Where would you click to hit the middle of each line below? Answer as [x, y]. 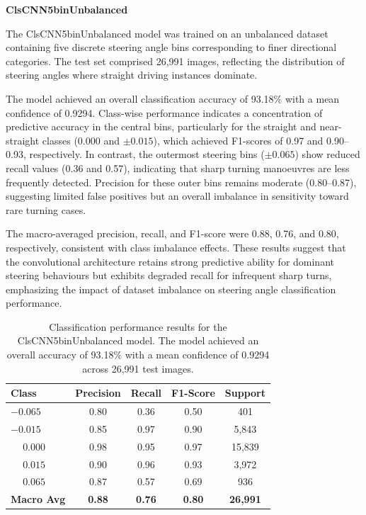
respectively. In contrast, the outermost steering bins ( [147, 154]
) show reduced [327, 154]
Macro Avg [38, 499]
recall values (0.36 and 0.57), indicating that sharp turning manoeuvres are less [178, 168]
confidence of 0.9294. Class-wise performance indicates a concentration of [164, 112]
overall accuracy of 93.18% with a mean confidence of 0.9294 [138, 355]
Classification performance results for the [138, 326]
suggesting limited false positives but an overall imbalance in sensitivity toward [177, 196]
